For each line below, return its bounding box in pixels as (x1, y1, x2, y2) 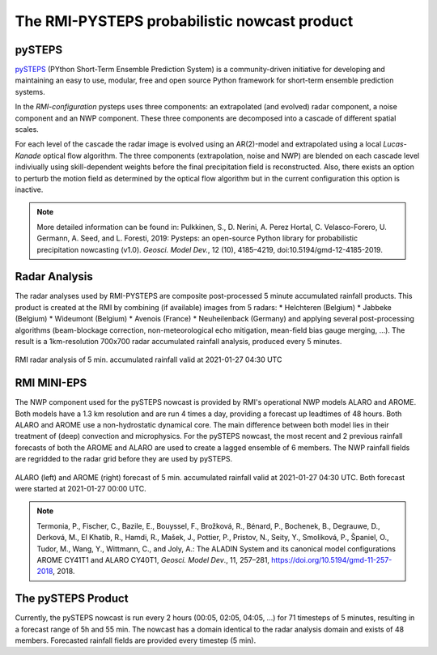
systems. (15, 87, 45, 96)
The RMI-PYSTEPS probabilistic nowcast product (15, 12, 354, 30)
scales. (15, 125, 40, 134)
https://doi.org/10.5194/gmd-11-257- (271, 555, 392, 564)
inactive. (15, 185, 44, 194)
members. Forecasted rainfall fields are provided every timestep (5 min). (15, 636, 257, 645)
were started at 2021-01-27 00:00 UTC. (15, 484, 146, 494)
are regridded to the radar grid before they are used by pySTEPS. (15, 454, 233, 464)
